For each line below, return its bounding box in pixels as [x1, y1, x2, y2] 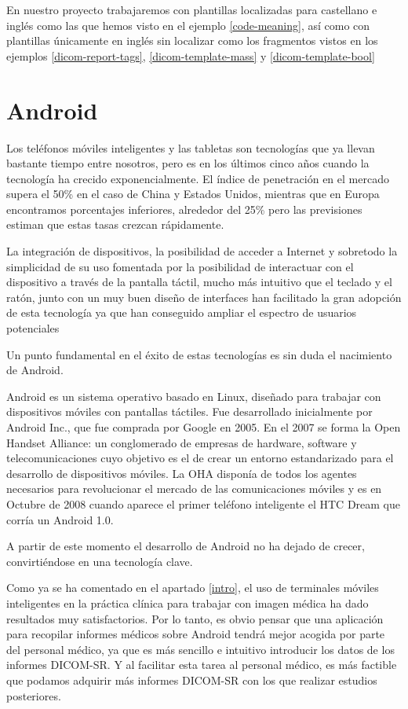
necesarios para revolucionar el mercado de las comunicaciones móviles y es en [6, 480, 382, 497]
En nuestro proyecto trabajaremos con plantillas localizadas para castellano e [6, 2, 377, 17]
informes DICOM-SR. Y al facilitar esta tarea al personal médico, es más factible [6, 656, 397, 673]
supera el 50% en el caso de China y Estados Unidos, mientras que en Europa [6, 186, 380, 202]
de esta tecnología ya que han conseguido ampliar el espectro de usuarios [6, 304, 357, 321]
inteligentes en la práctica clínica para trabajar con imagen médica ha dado [6, 594, 369, 611]
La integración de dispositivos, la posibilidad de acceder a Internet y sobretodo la [6, 243, 398, 259]
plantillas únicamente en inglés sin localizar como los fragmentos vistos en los [6, 32, 378, 49]
